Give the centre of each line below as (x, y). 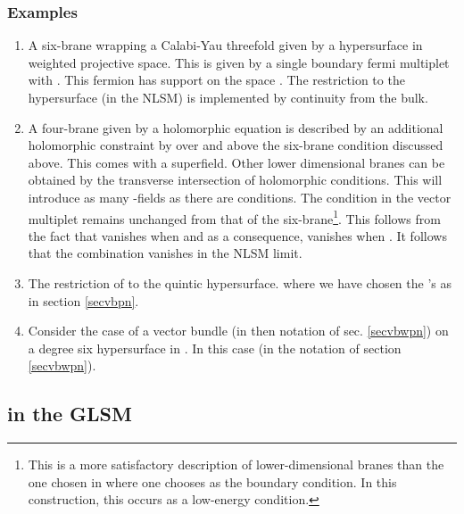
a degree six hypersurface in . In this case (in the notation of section (215, 348)
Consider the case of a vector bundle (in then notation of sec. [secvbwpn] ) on (238, 331)
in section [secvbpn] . (83, 300)
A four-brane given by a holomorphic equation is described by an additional (236, 127)
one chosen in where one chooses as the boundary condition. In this (212, 481)
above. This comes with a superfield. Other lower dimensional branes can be (236, 162)
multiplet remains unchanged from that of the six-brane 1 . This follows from (234, 217)
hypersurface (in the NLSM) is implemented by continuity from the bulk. (228, 97)
